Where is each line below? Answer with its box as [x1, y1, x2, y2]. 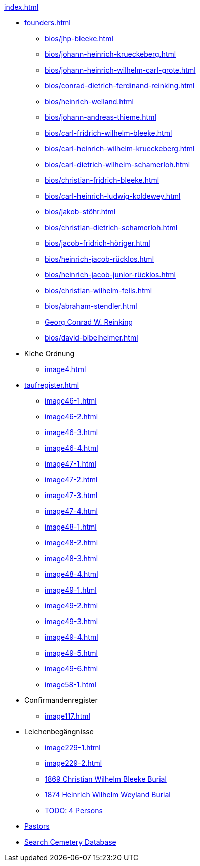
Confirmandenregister [24, 696, 98, 704]
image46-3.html [45, 428, 98, 437]
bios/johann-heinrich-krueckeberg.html [45, 50, 176, 58]
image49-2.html [45, 601, 98, 610]
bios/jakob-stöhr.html [45, 207, 116, 216]
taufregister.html [24, 381, 79, 389]
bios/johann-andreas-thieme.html [45, 113, 156, 121]
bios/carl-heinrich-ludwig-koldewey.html [45, 192, 181, 200]
